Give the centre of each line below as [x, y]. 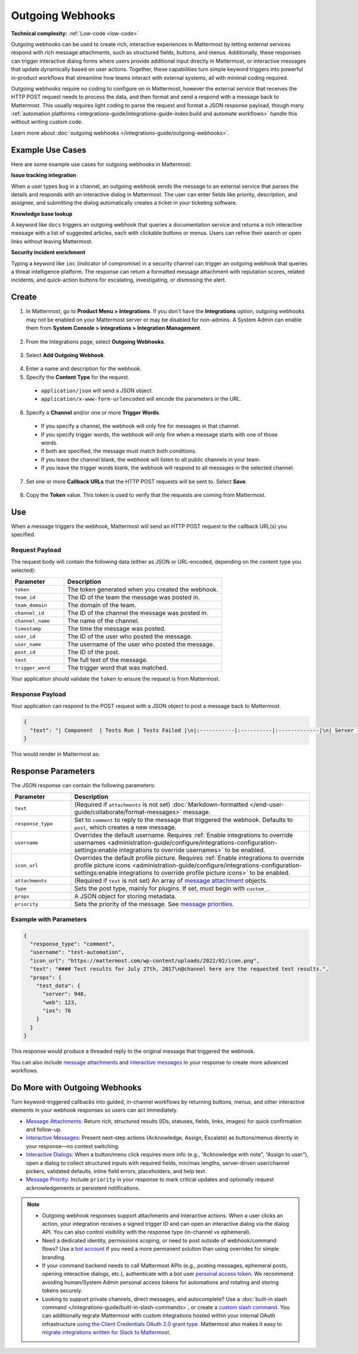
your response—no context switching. [73, 1146]
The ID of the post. [93, 652]
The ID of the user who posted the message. [130, 636]
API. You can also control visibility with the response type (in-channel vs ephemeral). [146, 1232]
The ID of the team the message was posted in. [134, 598]
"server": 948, [65, 994]
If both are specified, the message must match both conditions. [119, 451]
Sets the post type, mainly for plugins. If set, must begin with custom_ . [172, 889]
